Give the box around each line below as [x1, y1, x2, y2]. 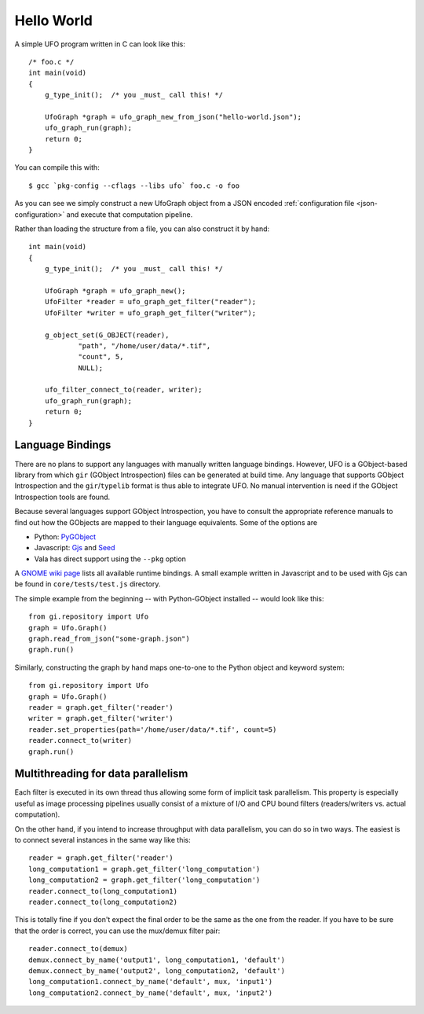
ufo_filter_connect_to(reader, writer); [44, 385, 203, 395]
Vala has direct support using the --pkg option [34, 554, 186, 564]
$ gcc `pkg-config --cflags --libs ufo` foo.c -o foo [28, 181, 239, 190]
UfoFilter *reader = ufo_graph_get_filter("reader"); [44, 297, 257, 307]
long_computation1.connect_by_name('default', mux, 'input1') [28, 977, 273, 986]
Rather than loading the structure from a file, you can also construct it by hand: [14, 224, 270, 233]
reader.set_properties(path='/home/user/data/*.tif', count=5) [28, 725, 277, 734]
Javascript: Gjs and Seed [34, 543, 115, 553]
